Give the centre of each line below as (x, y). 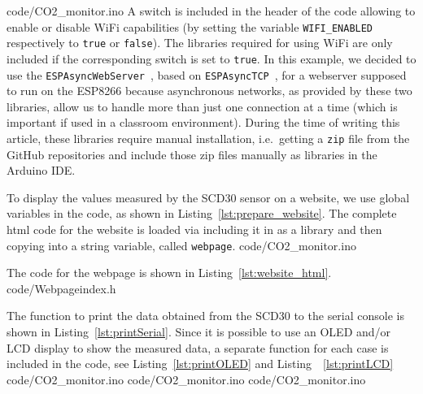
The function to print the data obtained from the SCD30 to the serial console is (205, 316)
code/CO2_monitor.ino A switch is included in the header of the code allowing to (211, 11)
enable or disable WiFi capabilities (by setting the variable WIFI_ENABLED (190, 26)
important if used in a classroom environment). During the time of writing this (203, 122)
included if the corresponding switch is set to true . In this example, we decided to (211, 58)
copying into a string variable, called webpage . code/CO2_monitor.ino (181, 245)
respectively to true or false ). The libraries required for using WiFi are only (200, 43)
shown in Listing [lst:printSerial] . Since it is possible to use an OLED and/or (199, 332)
